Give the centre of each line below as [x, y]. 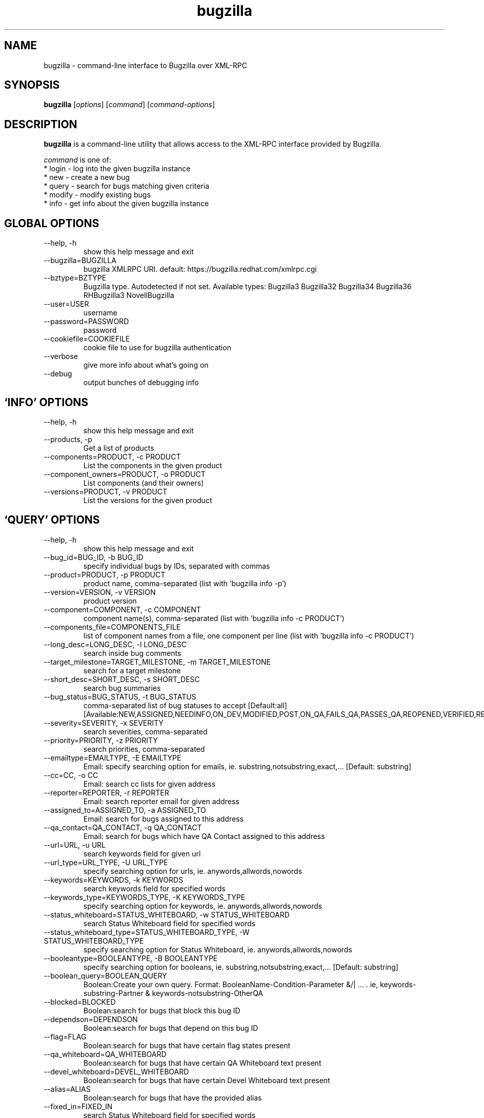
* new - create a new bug [87, 177]
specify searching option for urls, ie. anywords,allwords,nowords [193, 871]
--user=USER [66, 304]
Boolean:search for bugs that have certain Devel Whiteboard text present [207, 1080]
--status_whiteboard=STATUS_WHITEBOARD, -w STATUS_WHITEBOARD [167, 914]
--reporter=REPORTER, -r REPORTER [106, 792]
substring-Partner [113, 993]
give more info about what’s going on [146, 365]
